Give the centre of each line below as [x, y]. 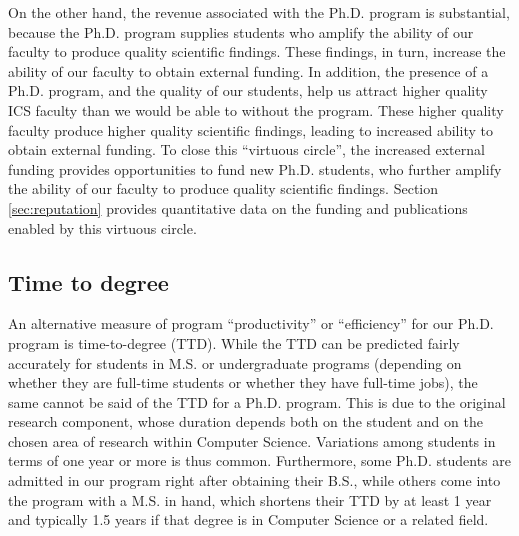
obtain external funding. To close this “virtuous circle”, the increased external [246, 149]
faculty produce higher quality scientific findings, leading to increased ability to [250, 129]
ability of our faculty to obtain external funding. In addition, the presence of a [248, 70]
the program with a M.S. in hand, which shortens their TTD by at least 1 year [250, 499]
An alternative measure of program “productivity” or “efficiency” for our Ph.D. [251, 323]
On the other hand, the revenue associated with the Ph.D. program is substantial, [259, 12]
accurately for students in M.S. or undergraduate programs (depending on [235, 362]
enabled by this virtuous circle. [102, 227]
